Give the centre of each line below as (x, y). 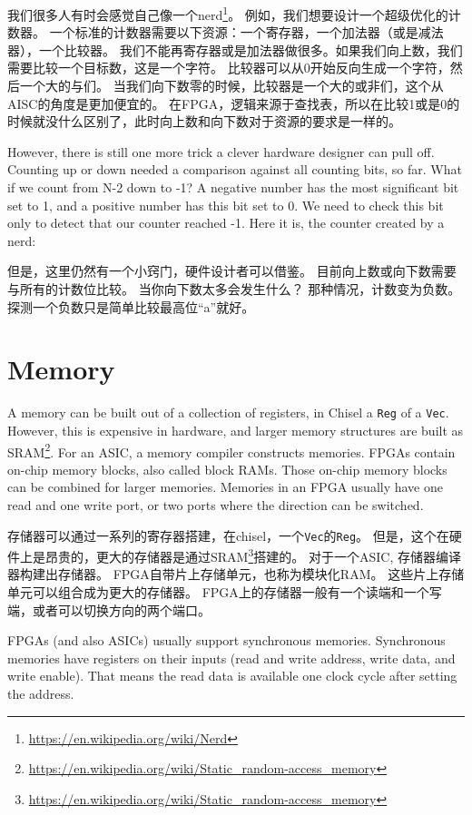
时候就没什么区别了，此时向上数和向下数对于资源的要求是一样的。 (204, 121)
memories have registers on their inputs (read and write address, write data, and (231, 658)
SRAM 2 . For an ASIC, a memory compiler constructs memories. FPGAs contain (231, 450)
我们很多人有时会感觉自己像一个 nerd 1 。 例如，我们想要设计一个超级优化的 (228, 13)
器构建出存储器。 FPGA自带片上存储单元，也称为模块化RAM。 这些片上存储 (236, 574)
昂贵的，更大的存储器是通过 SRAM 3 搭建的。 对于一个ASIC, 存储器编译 (253, 555)
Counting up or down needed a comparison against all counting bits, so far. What (235, 169)
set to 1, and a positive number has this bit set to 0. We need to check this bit (226, 205)
